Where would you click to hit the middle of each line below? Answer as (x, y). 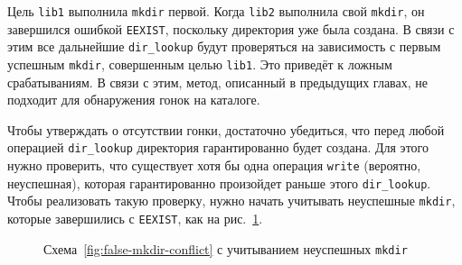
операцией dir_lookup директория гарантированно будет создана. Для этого (218, 147)
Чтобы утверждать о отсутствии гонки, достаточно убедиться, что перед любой (226, 129)
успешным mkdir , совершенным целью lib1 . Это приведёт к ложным (200, 64)
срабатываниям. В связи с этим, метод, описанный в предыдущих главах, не (217, 82)
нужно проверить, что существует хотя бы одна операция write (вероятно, (214, 165)
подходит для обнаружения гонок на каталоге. (134, 100)
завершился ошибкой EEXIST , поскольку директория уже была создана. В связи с (231, 28)
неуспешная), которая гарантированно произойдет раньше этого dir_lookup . (219, 183)
